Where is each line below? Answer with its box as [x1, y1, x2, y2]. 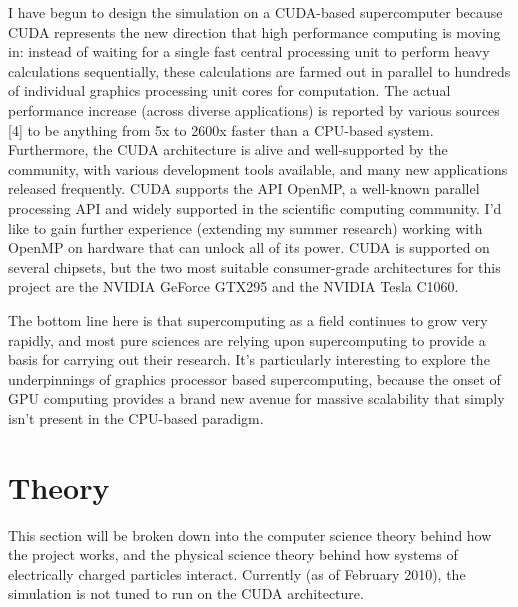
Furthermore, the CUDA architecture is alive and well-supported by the [8, 139, 448, 160]
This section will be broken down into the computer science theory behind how [8, 524, 492, 545]
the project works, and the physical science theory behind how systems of [8, 544, 458, 565]
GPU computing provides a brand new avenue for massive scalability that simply [8, 388, 505, 409]
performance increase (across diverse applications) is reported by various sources [8, 99, 500, 120]
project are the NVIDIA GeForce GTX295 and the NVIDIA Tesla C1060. [8, 276, 459, 297]
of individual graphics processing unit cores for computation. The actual [8, 80, 451, 101]
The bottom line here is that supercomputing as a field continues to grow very [8, 309, 488, 330]
